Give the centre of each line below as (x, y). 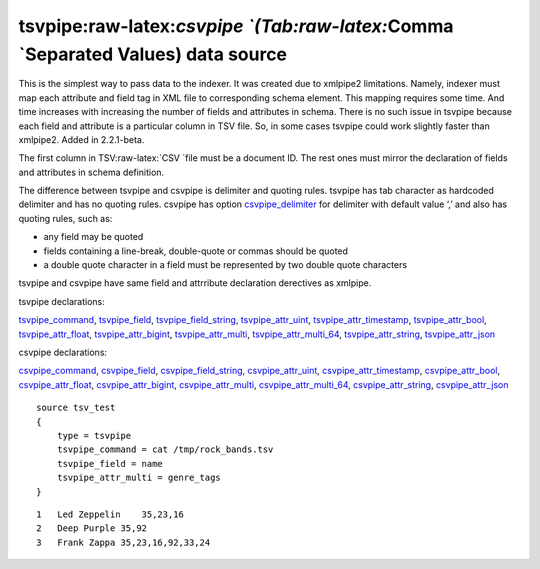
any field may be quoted (93, 237)
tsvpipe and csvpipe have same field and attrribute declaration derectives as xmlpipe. (195, 283)
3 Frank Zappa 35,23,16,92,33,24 (123, 542)
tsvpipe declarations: (61, 301)
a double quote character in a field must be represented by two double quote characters (225, 265)
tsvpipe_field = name (110, 463)
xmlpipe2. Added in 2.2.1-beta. (81, 139)
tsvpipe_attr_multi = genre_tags (139, 478)
